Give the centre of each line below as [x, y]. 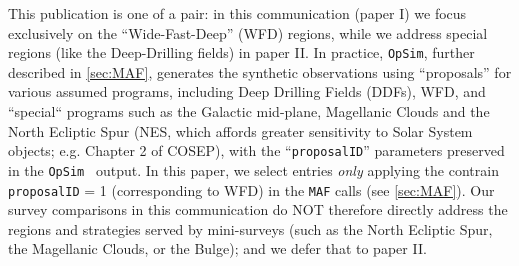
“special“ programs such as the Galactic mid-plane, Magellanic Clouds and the [249, 111]
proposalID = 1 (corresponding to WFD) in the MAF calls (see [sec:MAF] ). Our [251, 189]
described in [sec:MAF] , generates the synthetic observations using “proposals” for [260, 71]
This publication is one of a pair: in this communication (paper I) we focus [237, 13]
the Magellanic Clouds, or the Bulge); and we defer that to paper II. [217, 248]
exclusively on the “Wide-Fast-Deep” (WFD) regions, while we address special [248, 32]
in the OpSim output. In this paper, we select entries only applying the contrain [253, 169]
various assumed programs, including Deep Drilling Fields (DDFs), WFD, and [247, 91]
